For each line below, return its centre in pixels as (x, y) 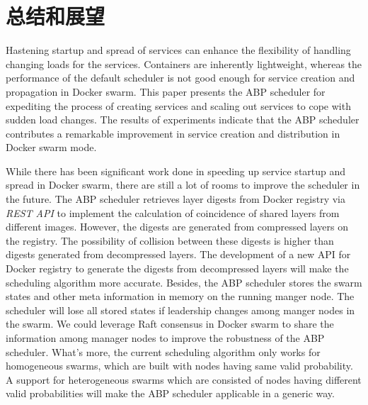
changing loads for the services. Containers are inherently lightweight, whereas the (184, 63)
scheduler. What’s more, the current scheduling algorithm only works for (163, 351)
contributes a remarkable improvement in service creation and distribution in (173, 133)
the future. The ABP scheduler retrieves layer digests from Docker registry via (176, 199)
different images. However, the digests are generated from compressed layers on (177, 227)
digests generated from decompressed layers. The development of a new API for (178, 254)
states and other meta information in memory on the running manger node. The (180, 296)
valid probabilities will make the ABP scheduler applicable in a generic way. (170, 393)
